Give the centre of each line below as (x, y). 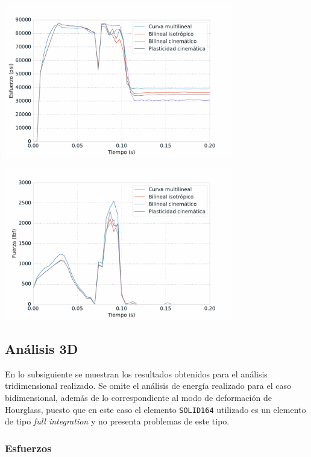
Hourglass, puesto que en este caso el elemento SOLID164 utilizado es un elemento (155, 409)
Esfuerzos (28, 448)
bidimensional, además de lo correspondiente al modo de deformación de (138, 398)
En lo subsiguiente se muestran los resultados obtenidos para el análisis (136, 373)
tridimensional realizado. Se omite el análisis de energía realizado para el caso (148, 386)
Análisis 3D (42, 349)
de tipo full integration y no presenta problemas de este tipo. (117, 421)
